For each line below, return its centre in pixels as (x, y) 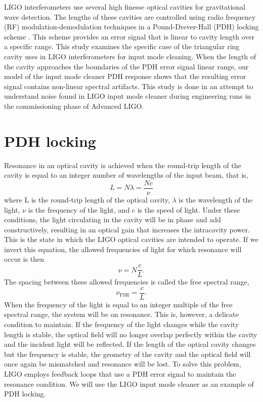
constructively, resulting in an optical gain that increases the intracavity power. (127, 229)
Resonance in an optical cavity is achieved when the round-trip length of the (123, 165)
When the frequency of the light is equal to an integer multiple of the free (118, 304)
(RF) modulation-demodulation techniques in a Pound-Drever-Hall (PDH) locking (131, 27)
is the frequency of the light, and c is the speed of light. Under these (134, 209)
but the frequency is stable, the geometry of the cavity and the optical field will (127, 354)
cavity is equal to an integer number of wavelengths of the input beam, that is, (126, 175)
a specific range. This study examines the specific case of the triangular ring (122, 46)
